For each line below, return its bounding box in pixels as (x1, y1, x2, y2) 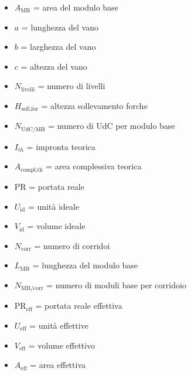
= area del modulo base (33, 1, 118, 13)
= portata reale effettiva (35, 299, 122, 312)
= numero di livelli (37, 80, 105, 92)
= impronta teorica (26, 140, 95, 152)
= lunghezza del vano (21, 21, 98, 33)
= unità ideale (28, 200, 80, 212)
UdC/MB (21, 126, 45, 132)
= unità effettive (29, 319, 88, 331)
